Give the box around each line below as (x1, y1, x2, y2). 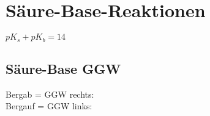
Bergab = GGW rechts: (6, 87, 94, 100)
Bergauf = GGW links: (6, 100, 92, 112)
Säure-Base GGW (6, 59, 121, 78)
